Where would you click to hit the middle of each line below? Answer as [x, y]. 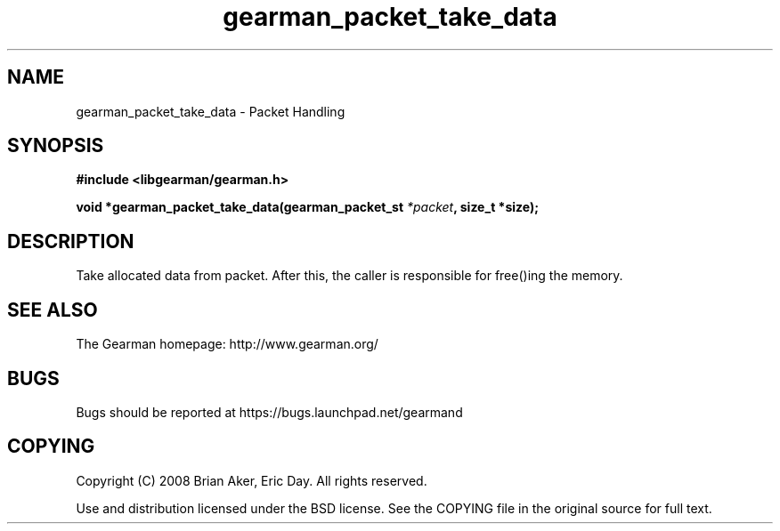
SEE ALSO [53, 310]
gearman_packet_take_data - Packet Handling [211, 111]
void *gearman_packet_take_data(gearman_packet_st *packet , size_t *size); [308, 207]
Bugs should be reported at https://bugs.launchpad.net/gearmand [269, 412]
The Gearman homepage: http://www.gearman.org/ [227, 344]
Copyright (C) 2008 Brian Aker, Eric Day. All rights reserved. [252, 480]
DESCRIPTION [71, 241]
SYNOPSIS [56, 146]
